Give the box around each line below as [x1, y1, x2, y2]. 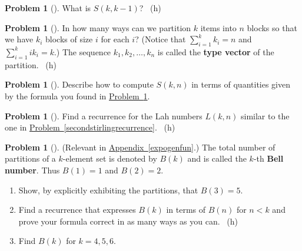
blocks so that [247, 21, 297, 34]
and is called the [187, 152, 247, 165]
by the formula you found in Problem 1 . [5, 89, 150, 102]
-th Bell [253, 152, 284, 165]
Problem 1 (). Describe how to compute [5, 78, 154, 91]
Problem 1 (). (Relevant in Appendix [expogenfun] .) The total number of [5, 140, 276, 153]
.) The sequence [54, 45, 111, 58]
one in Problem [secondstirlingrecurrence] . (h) [5, 121, 175, 133]
